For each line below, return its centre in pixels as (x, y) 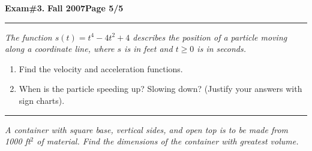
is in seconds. (221, 49)
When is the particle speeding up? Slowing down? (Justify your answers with (160, 89)
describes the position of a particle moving (210, 37)
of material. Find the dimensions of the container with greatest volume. (168, 141)
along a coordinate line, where (60, 49)
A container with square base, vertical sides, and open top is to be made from (147, 129)
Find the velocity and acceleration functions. (101, 68)
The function (28, 37)
